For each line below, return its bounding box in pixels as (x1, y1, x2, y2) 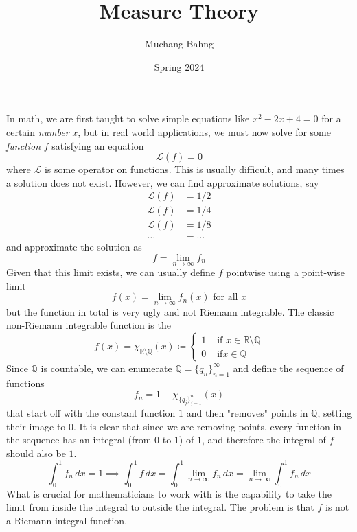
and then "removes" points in (186, 405, 308, 419)
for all (213, 292, 238, 303)
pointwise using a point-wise (226, 265, 345, 279)
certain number (6, 124, 69, 139)
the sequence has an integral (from (6, 432, 152, 447)
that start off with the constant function (6, 405, 176, 419)
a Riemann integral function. (6, 513, 128, 527)
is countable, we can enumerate (41, 360, 172, 375)
